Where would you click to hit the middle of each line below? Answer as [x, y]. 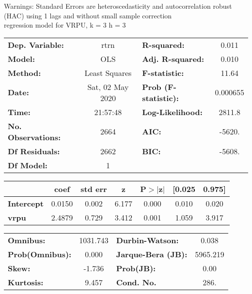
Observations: [34, 137]
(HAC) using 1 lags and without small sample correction [88, 15]
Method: [24, 73]
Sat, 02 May [108, 87]
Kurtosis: [26, 282]
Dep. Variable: [36, 44]
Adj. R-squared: [173, 59]
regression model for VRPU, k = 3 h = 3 [65, 25]
